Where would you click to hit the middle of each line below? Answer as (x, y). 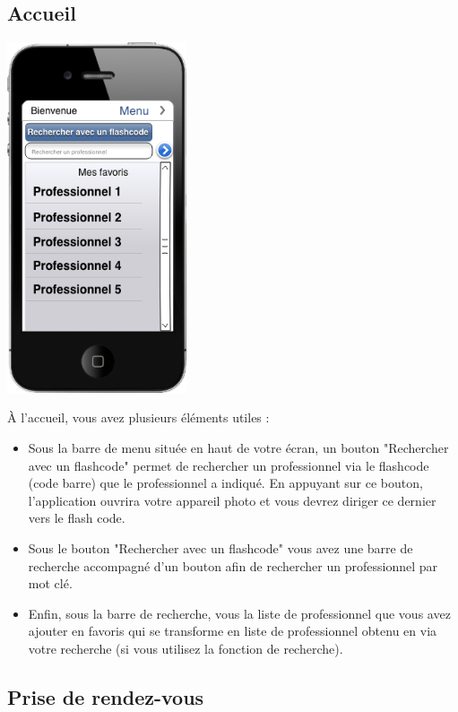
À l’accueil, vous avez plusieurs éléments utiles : (138, 417)
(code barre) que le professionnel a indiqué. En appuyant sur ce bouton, (225, 483)
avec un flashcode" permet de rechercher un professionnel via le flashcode (229, 465)
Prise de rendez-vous (106, 696)
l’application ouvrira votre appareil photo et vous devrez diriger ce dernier (232, 500)
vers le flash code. (77, 518)
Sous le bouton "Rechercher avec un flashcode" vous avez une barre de (220, 547)
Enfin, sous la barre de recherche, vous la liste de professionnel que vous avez (239, 613)
